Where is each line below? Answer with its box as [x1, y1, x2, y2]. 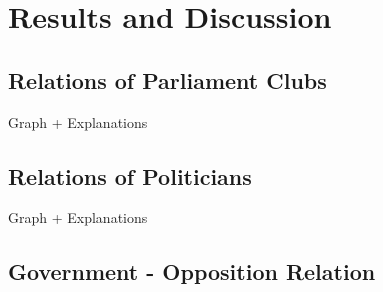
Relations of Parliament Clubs [8, 64, 327, 95]
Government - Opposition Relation [8, 256, 376, 287]
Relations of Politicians [8, 160, 252, 191]
